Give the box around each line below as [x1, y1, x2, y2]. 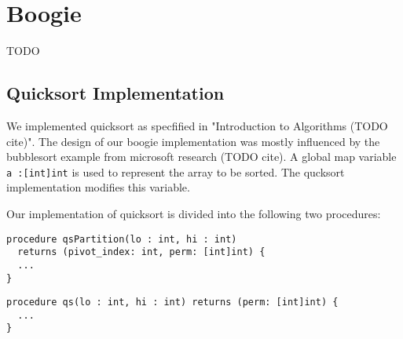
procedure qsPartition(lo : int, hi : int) [6, 233, 237, 245]
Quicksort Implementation [6, 81, 225, 105]
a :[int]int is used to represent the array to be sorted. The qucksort [6, 163, 345, 180]
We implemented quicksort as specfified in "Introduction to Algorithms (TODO [6, 117, 388, 133]
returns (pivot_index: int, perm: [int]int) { [17, 246, 266, 258]
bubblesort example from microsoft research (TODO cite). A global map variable [6, 148, 397, 165]
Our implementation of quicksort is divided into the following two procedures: [6, 205, 381, 221]
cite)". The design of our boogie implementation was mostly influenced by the [6, 133, 380, 149]
